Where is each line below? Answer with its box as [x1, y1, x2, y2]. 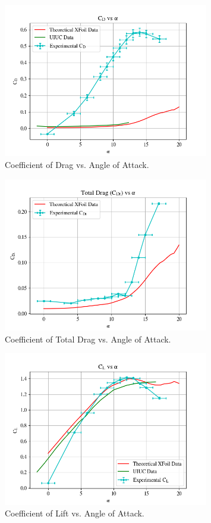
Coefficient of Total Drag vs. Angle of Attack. [5, 332, 171, 345]
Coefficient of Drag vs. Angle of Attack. [5, 158, 149, 170]
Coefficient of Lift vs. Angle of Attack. [5, 507, 144, 519]
